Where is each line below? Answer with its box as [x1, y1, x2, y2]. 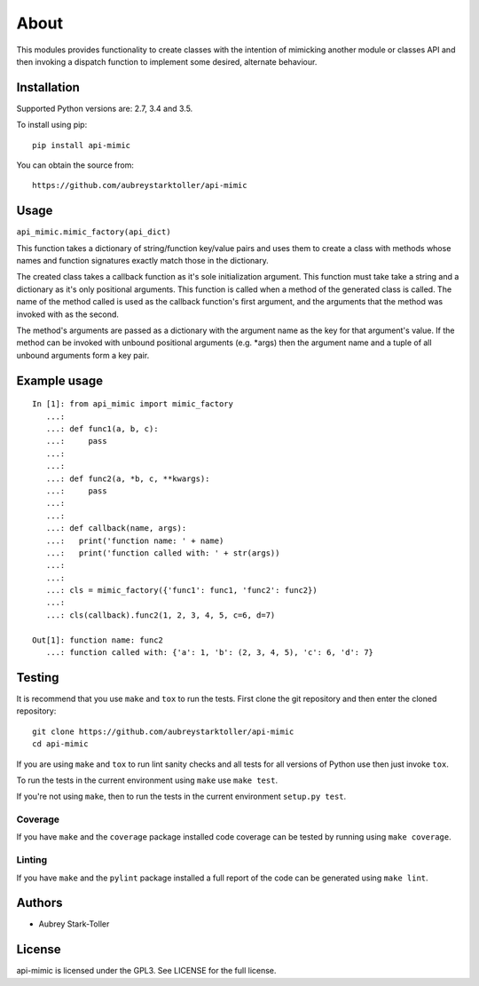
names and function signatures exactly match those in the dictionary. [16, 256, 270, 266]
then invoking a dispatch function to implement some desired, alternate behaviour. [16, 56, 318, 67]
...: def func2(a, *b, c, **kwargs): [45, 473, 210, 484]
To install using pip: [16, 120, 88, 130]
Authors [16, 895, 63, 911]
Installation [16, 80, 80, 95]
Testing [16, 670, 59, 685]
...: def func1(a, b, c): [45, 424, 159, 434]
